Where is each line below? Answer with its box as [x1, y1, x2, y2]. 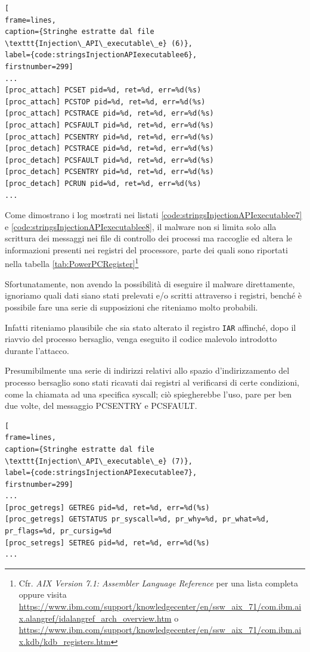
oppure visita [18, 588, 67, 601]
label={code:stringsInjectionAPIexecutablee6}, [5, 51, 197, 60]
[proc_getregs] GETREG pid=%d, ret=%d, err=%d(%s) [5, 503, 210, 512]
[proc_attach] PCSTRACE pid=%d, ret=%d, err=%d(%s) [5, 109, 214, 118]
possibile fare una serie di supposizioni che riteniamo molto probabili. [5, 300, 258, 313]
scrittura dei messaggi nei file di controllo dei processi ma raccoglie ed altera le [5, 232, 293, 244]
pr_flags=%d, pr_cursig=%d [5, 527, 111, 536]
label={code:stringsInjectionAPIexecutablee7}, [5, 468, 197, 477]
